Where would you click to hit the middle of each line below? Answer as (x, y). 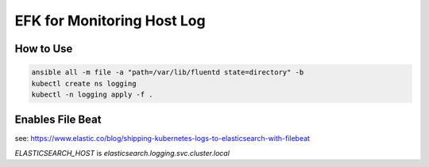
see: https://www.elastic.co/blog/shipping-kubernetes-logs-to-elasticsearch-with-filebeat (162, 139)
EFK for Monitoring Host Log (110, 21)
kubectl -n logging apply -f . (93, 94)
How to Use (44, 49)
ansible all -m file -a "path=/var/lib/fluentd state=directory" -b (168, 72)
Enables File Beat (58, 120)
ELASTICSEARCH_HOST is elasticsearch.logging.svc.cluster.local (122, 153)
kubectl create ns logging (84, 83)
